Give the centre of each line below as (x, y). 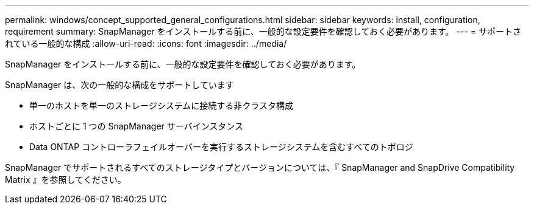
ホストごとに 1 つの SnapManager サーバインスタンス (137, 126)
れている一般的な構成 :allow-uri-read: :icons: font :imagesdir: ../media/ (146, 43)
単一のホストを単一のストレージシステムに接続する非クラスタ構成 (162, 105)
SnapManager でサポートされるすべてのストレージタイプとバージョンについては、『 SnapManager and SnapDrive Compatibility (260, 167)
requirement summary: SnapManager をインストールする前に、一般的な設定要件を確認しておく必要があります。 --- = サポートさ (263, 31)
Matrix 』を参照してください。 (66, 180)
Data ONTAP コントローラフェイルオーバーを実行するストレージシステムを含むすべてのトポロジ (221, 147)
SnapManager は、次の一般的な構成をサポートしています (119, 85)
